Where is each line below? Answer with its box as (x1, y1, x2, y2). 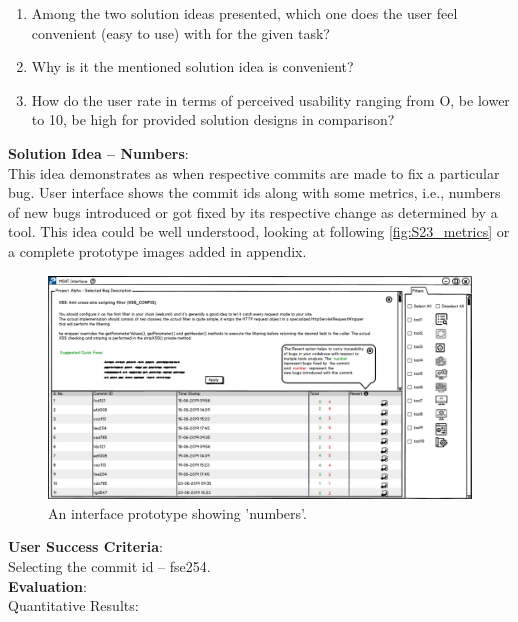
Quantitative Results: (8, 595, 139, 616)
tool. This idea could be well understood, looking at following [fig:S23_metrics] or (8, 221, 510, 242)
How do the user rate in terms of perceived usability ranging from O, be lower (31, 89, 510, 110)
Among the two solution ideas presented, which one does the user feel (31, 3, 458, 23)
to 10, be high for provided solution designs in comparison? (31, 109, 395, 130)
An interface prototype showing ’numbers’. (48, 502, 307, 523)
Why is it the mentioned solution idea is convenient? (31, 56, 354, 77)
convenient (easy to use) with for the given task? (31, 22, 330, 43)
